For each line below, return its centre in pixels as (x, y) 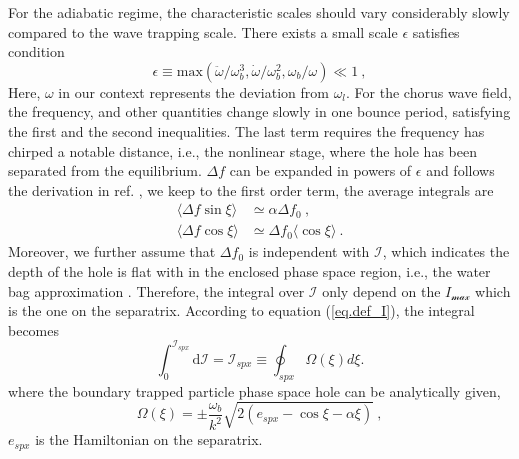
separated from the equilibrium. (105, 170)
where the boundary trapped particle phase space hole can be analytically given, (254, 390)
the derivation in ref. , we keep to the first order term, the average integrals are (251, 189)
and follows (460, 170)
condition (36, 51)
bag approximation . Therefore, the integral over (156, 290)
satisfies (436, 31)
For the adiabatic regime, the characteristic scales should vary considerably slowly (259, 12)
